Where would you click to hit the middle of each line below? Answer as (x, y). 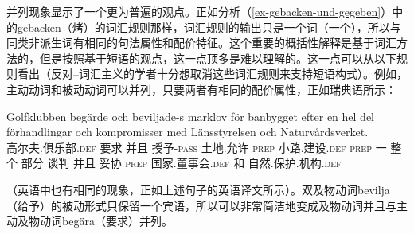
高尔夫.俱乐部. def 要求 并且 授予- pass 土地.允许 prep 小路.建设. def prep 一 (197, 147)
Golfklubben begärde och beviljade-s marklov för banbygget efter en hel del (190, 116)
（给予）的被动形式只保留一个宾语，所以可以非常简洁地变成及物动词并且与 (201, 205)
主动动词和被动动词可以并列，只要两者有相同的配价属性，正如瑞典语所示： (201, 89)
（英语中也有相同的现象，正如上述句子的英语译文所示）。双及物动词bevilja (198, 189)
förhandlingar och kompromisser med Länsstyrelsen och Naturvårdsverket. (187, 132)
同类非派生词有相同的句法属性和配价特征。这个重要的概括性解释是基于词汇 (201, 43)
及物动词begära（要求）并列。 (95, 221)
